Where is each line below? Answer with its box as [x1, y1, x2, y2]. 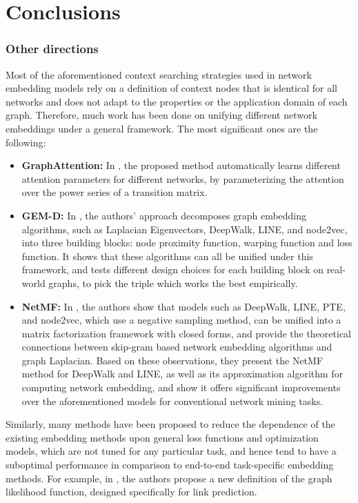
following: [6, 135, 46, 149]
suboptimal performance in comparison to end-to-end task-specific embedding [6, 457, 334, 472]
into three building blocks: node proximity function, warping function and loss [21, 235, 352, 250]
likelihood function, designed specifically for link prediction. [6, 484, 257, 499]
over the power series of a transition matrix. [21, 185, 208, 199]
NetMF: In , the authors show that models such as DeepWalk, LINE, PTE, [21, 299, 346, 313]
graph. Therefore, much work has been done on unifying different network [6, 108, 317, 122]
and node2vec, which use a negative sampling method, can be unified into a [21, 313, 341, 327]
